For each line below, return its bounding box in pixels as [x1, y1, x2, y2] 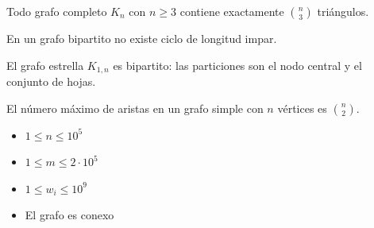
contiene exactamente [179, 3, 284, 19]
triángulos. [317, 3, 369, 19]
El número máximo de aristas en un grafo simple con [6, 99, 264, 116]
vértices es [277, 99, 327, 116]
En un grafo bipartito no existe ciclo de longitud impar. [6, 30, 277, 46]
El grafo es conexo [25, 207, 114, 223]
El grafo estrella [6, 56, 84, 73]
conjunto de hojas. [6, 73, 96, 90]
